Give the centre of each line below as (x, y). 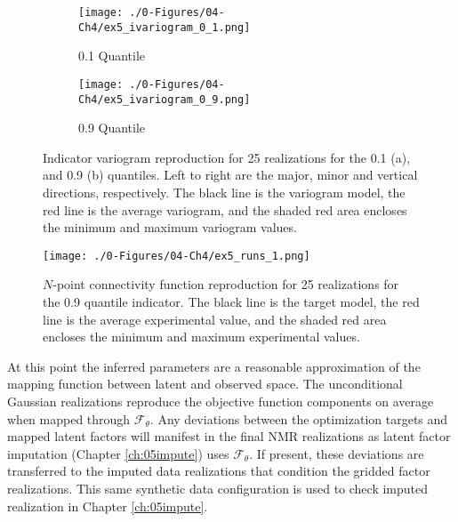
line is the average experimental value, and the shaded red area (215, 319)
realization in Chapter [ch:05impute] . (108, 506)
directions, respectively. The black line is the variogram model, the (224, 192)
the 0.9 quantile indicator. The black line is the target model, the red (231, 302)
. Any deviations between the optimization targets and (299, 418)
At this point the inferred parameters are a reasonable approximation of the (214, 366)
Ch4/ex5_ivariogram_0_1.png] (165, 27)
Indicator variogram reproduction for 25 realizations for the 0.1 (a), (227, 157)
